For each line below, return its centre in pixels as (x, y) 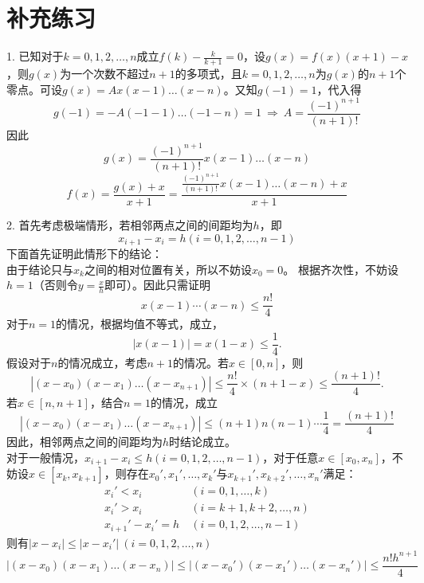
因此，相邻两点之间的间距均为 (84, 442)
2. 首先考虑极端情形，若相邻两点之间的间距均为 (130, 225)
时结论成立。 (203, 442)
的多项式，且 (208, 73)
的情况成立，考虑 (102, 362)
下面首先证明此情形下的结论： (84, 254)
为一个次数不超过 (105, 73)
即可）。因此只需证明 (157, 285)
